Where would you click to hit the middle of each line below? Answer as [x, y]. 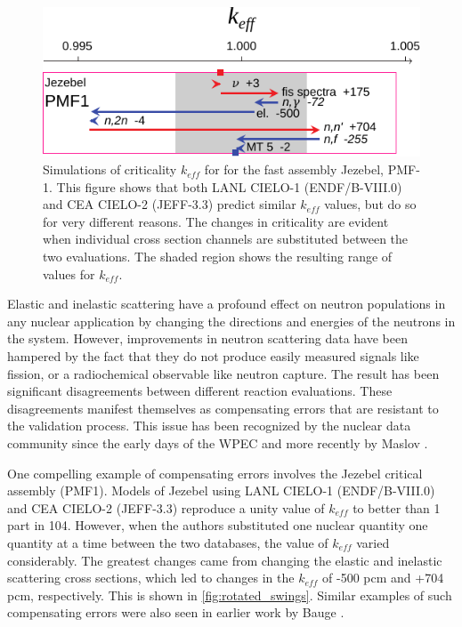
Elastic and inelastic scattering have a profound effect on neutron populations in [227, 304]
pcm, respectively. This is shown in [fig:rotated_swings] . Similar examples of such [230, 595]
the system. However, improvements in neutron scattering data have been [207, 338]
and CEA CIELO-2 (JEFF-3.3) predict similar [170, 204]
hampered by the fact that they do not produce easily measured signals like [213, 356]
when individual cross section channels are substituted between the [226, 239]
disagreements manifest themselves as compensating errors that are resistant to [223, 408]
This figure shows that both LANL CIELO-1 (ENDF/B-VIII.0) [229, 186]
